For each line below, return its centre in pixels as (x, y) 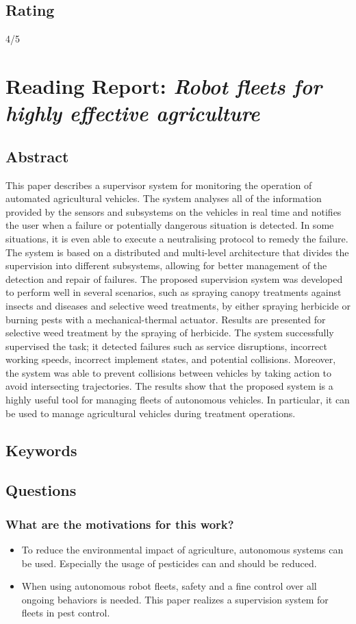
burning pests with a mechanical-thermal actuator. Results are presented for (166, 319)
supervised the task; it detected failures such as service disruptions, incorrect (166, 346)
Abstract (37, 156)
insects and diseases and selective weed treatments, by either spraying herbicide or (178, 305)
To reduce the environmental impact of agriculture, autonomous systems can (182, 550)
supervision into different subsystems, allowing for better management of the (166, 265)
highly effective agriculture (133, 113)
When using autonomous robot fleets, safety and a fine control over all (169, 586)
